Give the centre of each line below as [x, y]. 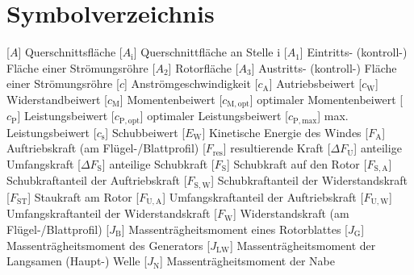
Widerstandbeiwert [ [57, 99]
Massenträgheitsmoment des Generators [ [109, 245]
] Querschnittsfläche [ [70, 52]
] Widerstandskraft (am [291, 213]
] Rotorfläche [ [203, 67]
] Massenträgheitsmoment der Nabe [247, 261]
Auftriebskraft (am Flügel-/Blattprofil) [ [106, 148]
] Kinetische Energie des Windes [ [285, 132]
